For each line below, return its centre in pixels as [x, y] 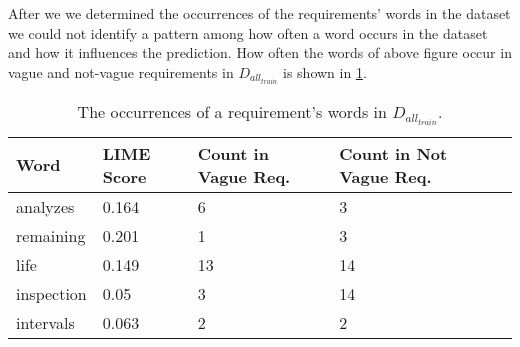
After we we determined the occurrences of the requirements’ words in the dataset [259, 13]
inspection [51, 293]
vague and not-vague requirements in [121, 71]
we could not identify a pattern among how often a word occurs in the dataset [248, 32]
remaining [51, 235]
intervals [45, 322]
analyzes [45, 206]
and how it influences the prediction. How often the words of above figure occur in [260, 52]
